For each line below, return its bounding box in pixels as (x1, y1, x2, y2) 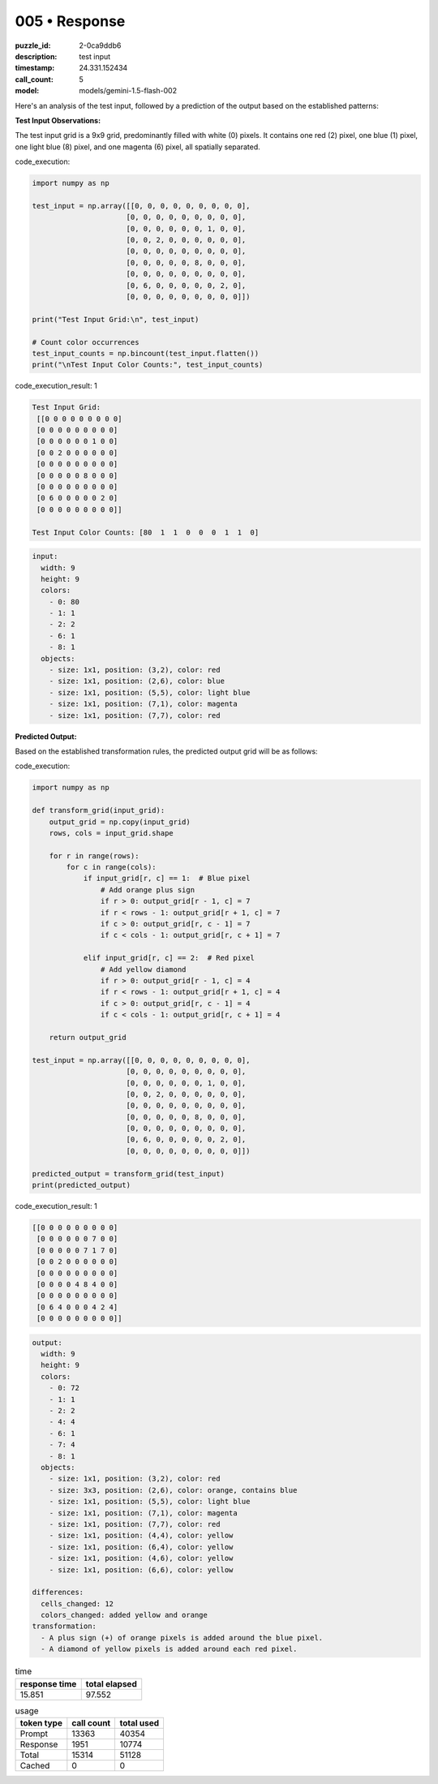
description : (15, 51, 58, 61)
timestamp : (15, 63, 55, 73)
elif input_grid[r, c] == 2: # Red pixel (83, 953, 255, 963)
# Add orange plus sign (100, 885, 195, 894)
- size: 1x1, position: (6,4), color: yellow (49, 1542, 234, 1551)
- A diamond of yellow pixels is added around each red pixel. (41, 1644, 298, 1654)
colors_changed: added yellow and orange (41, 1610, 208, 1620)
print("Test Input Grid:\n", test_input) (32, 315, 200, 324)
